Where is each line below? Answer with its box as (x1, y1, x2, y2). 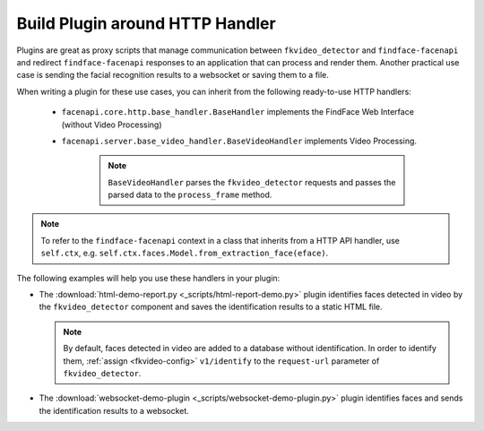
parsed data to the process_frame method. (108, 189, 272, 201)
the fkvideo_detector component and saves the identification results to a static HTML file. (39, 301, 383, 313)
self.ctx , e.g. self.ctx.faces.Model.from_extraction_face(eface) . (40, 247, 329, 259)
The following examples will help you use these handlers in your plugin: (16, 272, 281, 283)
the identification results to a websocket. (39, 405, 190, 416)
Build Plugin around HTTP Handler (16, 13, 277, 33)
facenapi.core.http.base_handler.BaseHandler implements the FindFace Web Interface (61, 107, 414, 117)
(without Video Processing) (61, 119, 162, 130)
